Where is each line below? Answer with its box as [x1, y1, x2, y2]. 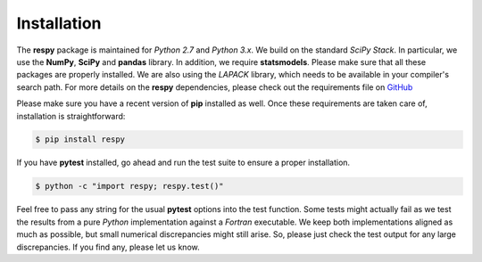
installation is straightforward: [16, 111, 126, 121]
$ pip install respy [35, 135, 125, 144]
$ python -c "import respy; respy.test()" [35, 181, 224, 192]
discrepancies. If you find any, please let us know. [16, 242, 200, 252]
